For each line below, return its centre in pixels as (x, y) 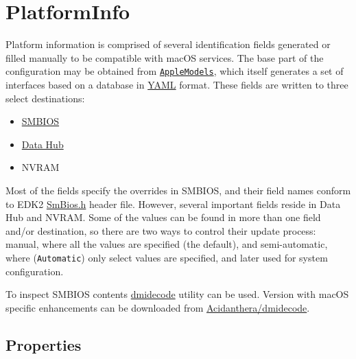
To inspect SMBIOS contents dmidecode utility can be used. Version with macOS (177, 294)
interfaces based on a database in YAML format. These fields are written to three (177, 84)
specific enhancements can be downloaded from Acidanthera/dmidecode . (158, 307)
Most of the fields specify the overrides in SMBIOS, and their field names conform (178, 190)
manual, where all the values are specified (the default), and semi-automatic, (167, 244)
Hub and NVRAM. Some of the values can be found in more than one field (163, 217)
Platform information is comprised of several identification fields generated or (168, 44)
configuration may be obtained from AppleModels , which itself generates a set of (175, 71)
